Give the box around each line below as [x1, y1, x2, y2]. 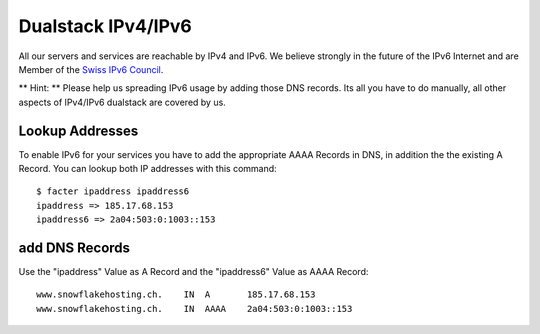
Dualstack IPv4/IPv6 [18, 15, 192, 37]
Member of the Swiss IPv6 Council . [18, 63, 164, 75]
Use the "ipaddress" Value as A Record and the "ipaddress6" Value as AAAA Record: [18, 266, 369, 278]
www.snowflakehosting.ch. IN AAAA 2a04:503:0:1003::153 [36, 303, 353, 314]
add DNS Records [18, 240, 130, 256]
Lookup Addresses [18, 122, 139, 139]
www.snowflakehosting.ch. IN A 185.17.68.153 [36, 289, 316, 300]
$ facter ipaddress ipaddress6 [36, 186, 190, 197]
